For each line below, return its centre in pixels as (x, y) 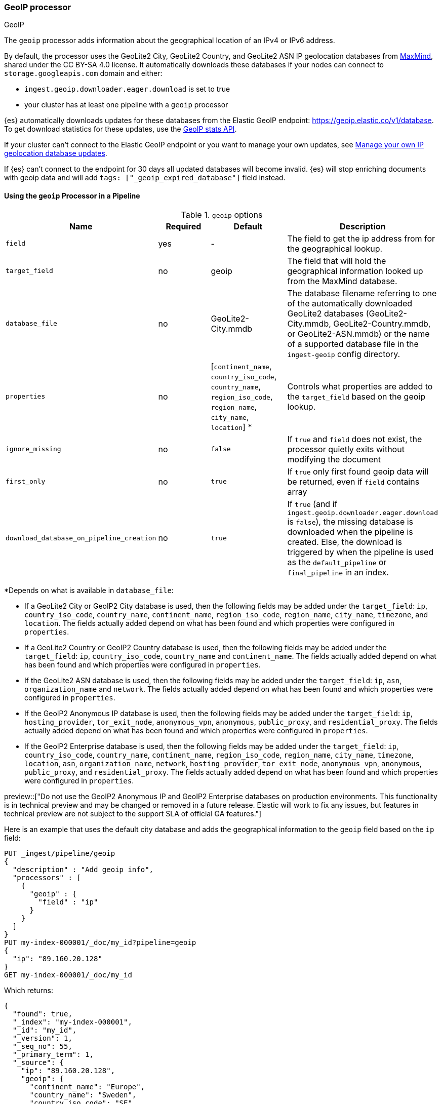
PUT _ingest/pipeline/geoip (60, 853)
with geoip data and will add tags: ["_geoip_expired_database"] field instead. (145, 178)
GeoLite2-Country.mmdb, (382, 323)
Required (184, 226)
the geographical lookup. (335, 248)
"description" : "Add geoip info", (83, 869)
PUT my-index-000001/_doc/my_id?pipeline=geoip (100, 942)
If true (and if (312, 504)
